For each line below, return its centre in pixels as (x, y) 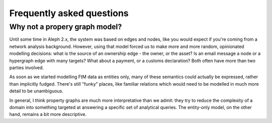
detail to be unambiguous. (37, 91)
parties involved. (26, 68)
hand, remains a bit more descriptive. (48, 114)
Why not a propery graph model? (65, 27)
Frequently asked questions (69, 13)
